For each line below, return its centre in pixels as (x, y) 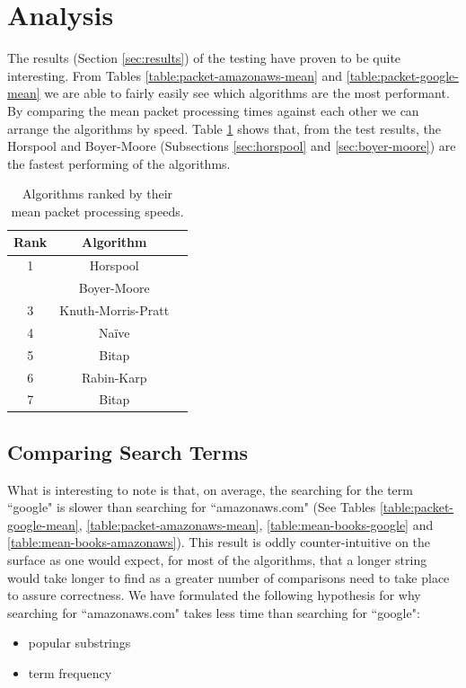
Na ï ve (114, 332)
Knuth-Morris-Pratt (114, 310)
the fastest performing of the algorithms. (119, 163)
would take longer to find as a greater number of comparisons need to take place (229, 577)
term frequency (70, 673)
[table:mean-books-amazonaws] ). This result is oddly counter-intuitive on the (219, 542)
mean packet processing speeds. (97, 211)
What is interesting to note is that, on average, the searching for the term (210, 489)
